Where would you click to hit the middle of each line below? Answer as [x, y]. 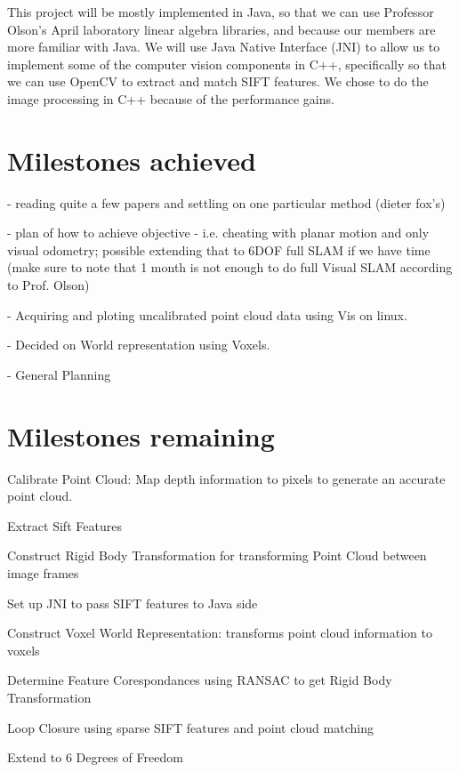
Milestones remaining [141, 435]
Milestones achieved [132, 160]
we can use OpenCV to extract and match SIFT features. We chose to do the [218, 81]
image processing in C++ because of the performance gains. [171, 98]
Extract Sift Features [64, 525]
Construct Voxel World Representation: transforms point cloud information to [220, 633]
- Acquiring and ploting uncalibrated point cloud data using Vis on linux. [207, 314]
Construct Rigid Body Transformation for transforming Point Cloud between [217, 555]
